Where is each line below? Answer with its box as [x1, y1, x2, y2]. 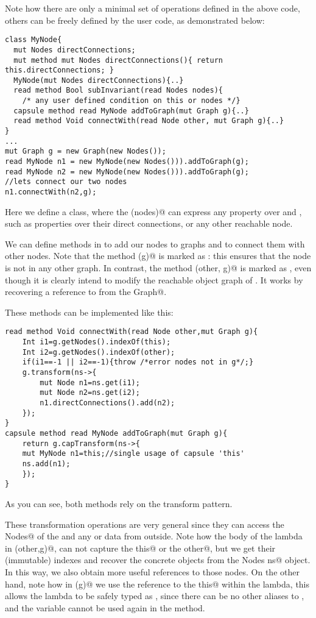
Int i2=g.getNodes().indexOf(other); [22, 347, 175, 357]
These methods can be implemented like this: [5, 305, 174, 318]
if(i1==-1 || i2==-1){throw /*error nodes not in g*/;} [22, 358, 254, 367]
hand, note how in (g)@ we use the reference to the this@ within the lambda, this [5, 577, 310, 590]
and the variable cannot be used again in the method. [5, 601, 205, 614]
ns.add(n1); [22, 459, 71, 468]
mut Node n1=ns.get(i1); [40, 378, 140, 387]
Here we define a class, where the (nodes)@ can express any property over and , [5, 205, 302, 218]
